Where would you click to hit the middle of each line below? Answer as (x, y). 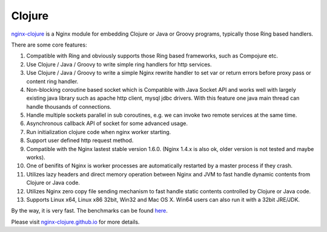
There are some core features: (49, 45)
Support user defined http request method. (80, 140)
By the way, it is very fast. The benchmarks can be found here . (89, 211)
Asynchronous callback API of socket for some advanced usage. (107, 123)
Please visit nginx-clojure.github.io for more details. (75, 222)
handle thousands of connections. (69, 106)
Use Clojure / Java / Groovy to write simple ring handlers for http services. (119, 64)
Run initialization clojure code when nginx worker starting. (99, 132)
